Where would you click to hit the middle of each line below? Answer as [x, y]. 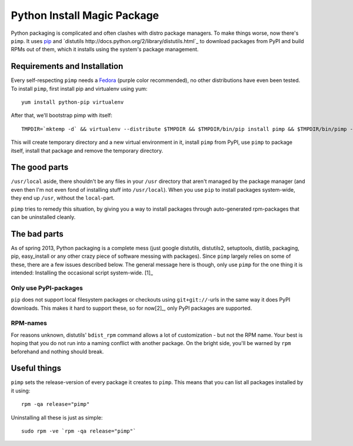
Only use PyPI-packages [47, 288]
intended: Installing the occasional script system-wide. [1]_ [82, 273]
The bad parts [37, 234]
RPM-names [29, 323]
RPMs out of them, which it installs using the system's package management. [105, 50]
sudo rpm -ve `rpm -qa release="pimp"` [79, 431]
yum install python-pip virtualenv [73, 102]
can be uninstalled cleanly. [43, 217]
